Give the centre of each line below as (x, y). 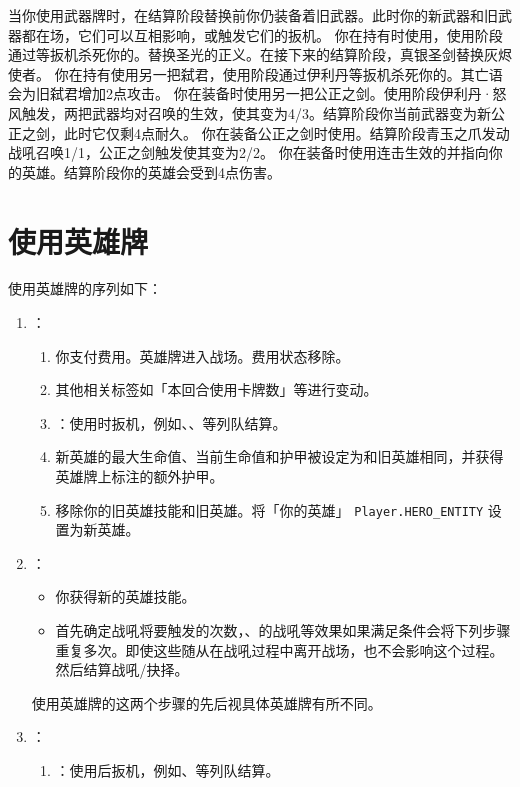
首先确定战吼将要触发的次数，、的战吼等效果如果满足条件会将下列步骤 (283, 630)
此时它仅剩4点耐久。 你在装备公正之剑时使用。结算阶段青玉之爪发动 (286, 132)
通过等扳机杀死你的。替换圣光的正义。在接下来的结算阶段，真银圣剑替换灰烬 (260, 54)
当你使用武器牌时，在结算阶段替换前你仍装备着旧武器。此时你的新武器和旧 (253, 15)
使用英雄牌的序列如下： (85, 288)
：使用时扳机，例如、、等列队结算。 (171, 422)
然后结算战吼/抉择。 (122, 669)
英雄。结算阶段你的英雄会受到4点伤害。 (151, 171)
